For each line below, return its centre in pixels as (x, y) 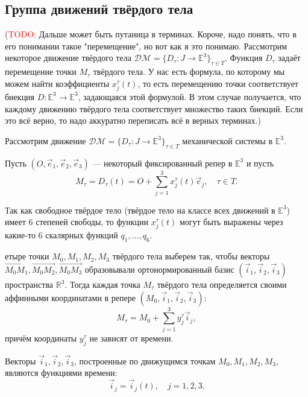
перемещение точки (41, 71)
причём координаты (41, 338)
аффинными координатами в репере (70, 297)
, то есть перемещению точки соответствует (218, 83)
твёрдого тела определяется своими (222, 284)
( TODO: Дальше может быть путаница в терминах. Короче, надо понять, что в (151, 34)
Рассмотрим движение (46, 140)
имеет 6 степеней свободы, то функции (77, 222)
